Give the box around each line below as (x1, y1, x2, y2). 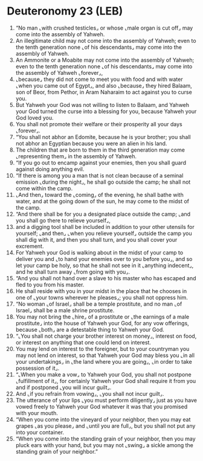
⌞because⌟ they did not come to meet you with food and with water (15, 76, 183, 83)
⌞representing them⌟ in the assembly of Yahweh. (15, 152, 137, 160)
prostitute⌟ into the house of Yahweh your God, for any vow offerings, (15, 319, 189, 327)
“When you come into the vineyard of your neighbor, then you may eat (15, 416, 191, 423)
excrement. (15, 242, 44, 250)
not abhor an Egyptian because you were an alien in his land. (15, 140, 167, 147)
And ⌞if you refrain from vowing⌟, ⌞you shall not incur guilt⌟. (15, 390, 164, 397)
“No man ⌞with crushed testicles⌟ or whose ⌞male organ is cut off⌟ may (15, 24, 193, 31)
